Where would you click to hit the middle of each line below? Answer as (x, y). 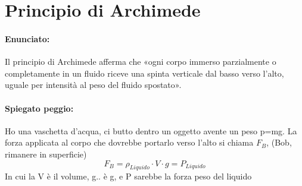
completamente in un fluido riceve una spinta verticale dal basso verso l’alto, (144, 73)
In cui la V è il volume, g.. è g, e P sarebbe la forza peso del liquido (128, 176)
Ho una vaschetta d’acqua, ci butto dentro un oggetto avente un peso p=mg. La (151, 130)
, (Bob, (279, 142)
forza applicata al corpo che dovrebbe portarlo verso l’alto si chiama (129, 142)
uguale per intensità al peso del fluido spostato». (93, 85)
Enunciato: (27, 38)
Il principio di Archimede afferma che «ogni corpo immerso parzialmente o (141, 62)
